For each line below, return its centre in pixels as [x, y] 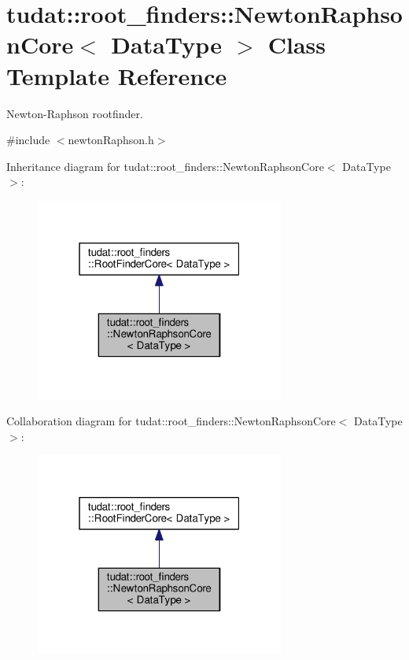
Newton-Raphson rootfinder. [75, 113]
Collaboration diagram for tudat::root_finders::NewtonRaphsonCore [171, 421]
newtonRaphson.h [111, 140]
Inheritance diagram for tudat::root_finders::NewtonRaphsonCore [165, 166]
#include [28, 140]
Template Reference [117, 75]
